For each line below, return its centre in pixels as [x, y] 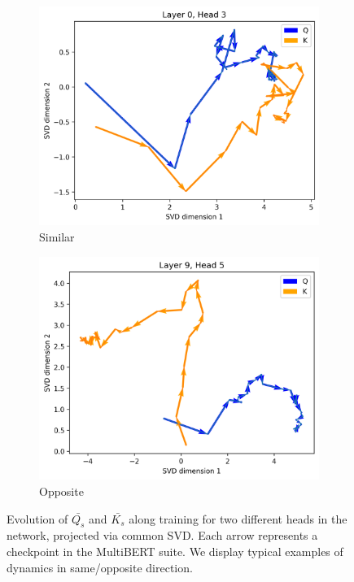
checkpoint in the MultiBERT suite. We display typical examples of [175, 551]
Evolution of [37, 518]
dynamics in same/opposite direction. [100, 567]
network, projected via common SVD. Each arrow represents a [162, 535]
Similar [57, 237]
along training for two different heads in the [238, 518]
